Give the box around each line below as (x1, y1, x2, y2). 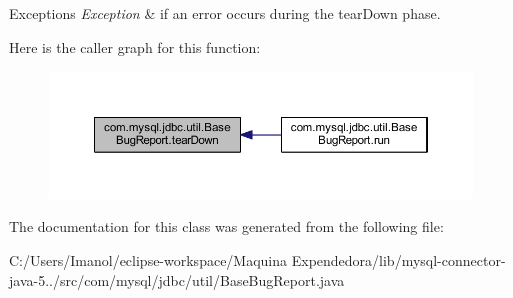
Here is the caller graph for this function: (9, 36, 261, 57)
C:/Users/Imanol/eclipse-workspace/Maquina (9, 249, 288, 270)
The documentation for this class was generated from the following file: (9, 216, 444, 237)
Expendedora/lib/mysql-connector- (291, 249, 506, 270)
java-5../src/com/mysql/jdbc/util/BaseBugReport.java (9, 269, 345, 290)
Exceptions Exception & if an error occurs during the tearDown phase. (9, 3, 441, 23)
